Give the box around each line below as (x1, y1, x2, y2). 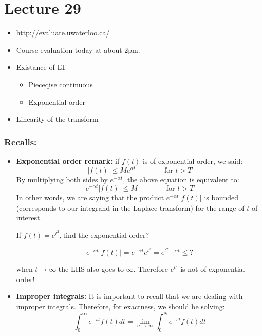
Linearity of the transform (16, 114, 99, 124)
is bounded (204, 192, 238, 203)
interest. (16, 212, 42, 223)
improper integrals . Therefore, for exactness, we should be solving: (16, 301, 225, 312)
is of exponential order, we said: (142, 155, 243, 166)
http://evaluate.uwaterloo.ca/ (16, 27, 110, 38)
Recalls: (4, 135, 37, 148)
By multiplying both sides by (16, 174, 108, 184)
